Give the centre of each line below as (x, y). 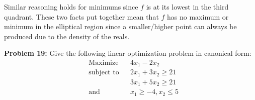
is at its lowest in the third (187, 7)
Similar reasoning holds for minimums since (71, 7)
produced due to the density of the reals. (67, 36)
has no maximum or (198, 16)
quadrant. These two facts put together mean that (81, 16)
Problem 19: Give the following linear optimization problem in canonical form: (128, 53)
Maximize (104, 63)
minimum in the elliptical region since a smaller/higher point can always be (120, 26)
